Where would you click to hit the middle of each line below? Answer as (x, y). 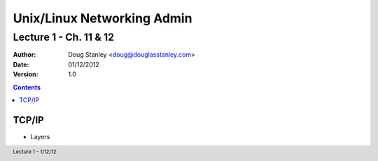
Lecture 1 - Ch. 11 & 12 (64, 37)
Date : (21, 64)
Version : (26, 74)
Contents (27, 87)
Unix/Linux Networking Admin (103, 18)
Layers (40, 136)
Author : (24, 55)
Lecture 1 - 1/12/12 (35, 152)
